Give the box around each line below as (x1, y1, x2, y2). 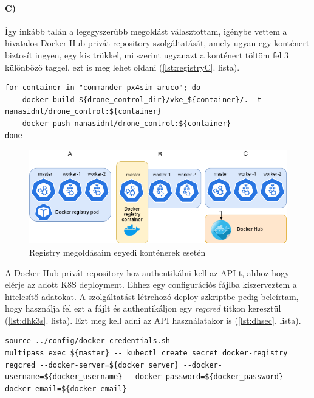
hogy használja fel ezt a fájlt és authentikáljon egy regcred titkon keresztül (5, 302, 281, 315)
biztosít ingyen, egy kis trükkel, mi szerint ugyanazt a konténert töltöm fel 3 (5, 48, 288, 61)
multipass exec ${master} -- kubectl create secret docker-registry (5, 349, 288, 358)
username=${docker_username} (5, 372, 123, 382)
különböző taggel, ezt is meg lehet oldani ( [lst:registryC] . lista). (5, 60, 240, 73)
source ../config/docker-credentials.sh (5, 337, 171, 346)
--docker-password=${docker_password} (126, 372, 284, 382)
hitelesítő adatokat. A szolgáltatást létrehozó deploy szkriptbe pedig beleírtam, (5, 290, 299, 302)
